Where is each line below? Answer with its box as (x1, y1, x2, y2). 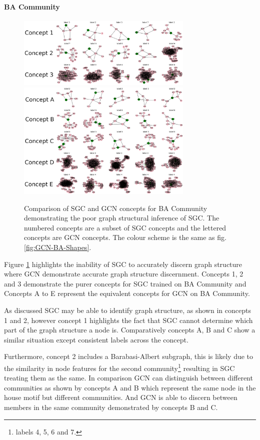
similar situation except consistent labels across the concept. (4, 334, 188, 344)
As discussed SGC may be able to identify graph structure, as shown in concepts (4, 304, 251, 315)
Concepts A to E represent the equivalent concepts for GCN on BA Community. (4, 288, 250, 298)
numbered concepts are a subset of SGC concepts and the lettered (24, 222, 226, 232)
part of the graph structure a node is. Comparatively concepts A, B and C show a (4, 324, 255, 335)
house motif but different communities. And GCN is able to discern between (4, 392, 237, 402)
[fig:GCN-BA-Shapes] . (24, 241, 91, 252)
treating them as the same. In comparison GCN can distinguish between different (4, 372, 253, 383)
